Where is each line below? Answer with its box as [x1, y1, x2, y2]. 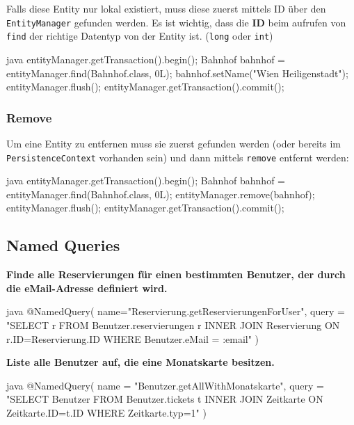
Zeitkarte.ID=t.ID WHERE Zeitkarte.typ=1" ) [6, 405, 207, 419]
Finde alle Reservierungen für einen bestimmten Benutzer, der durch [6, 267, 346, 282]
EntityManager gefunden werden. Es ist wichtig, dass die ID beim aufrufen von [6, 15, 346, 29]
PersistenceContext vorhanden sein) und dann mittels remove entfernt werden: [6, 150, 349, 164]
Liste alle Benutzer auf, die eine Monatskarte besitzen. [6, 355, 275, 369]
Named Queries [6, 234, 120, 256]
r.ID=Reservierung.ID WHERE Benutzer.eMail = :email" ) [6, 331, 259, 346]
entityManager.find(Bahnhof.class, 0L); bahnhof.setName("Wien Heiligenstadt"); [6, 65, 348, 80]
